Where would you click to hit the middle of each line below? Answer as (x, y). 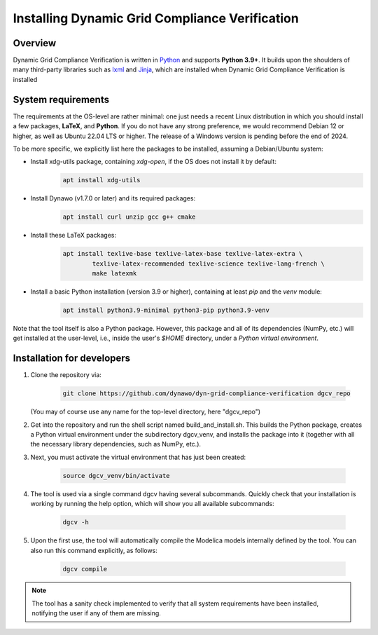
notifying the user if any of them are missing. (96, 613)
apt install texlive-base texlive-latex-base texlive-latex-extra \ (183, 254)
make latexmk (114, 274)
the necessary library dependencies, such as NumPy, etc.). (116, 444)
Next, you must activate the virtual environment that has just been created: (138, 457)
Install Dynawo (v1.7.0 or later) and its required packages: (113, 198)
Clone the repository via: (66, 375)
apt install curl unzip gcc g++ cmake (129, 217)
